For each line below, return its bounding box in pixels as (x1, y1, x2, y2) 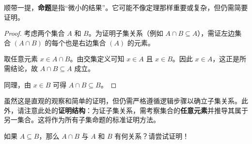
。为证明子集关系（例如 (88, 28, 163, 38)
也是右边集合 (65, 37, 106, 47)
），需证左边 (197, 28, 235, 38)
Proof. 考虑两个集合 (4, 28, 65, 38)
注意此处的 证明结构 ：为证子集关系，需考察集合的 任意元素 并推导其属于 (24, 105, 248, 115)
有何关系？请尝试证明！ (114, 130, 189, 141)
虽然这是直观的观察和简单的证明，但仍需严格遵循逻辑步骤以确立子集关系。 (4, 96, 241, 106)
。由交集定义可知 (70, 54, 125, 64)
